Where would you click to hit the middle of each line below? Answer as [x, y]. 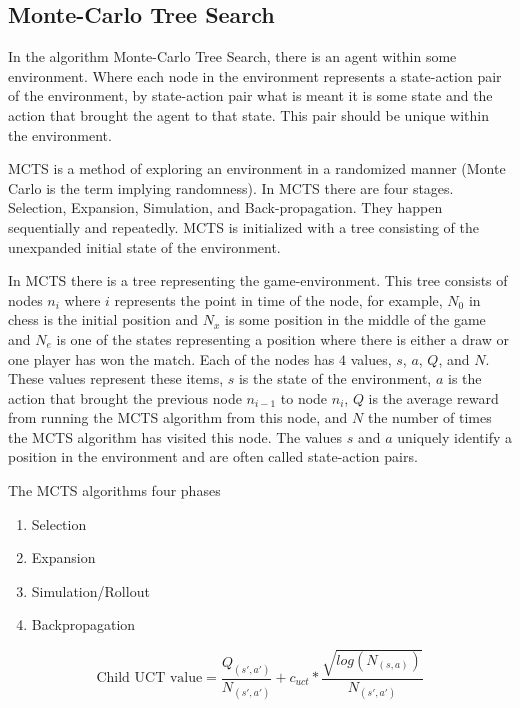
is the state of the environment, [335, 378]
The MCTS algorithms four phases [114, 490]
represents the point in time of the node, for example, [278, 299]
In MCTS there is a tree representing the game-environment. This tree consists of [258, 280]
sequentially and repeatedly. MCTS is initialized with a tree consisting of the [243, 226]
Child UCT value [149, 678]
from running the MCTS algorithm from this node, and [178, 417]
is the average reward [433, 397]
